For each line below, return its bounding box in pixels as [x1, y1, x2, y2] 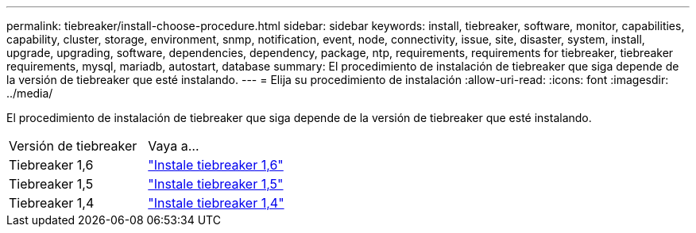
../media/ [6, 86, 53, 100]
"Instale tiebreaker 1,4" [148, 195, 284, 211]
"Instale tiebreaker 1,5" [148, 176, 284, 192]
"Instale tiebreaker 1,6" [148, 157, 284, 173]
